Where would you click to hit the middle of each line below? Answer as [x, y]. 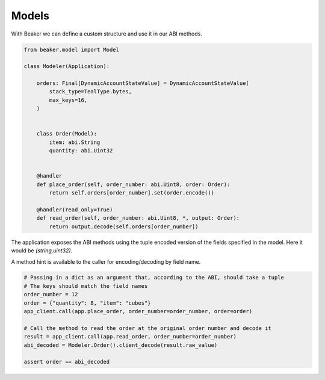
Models [30, 16]
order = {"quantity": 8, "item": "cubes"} [87, 303]
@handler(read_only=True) [75, 210]
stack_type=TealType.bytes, [91, 92]
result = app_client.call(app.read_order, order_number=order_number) [130, 337]
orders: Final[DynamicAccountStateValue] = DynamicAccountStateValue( [143, 83]
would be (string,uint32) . [42, 251]
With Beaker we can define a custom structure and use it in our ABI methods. [107, 34]
